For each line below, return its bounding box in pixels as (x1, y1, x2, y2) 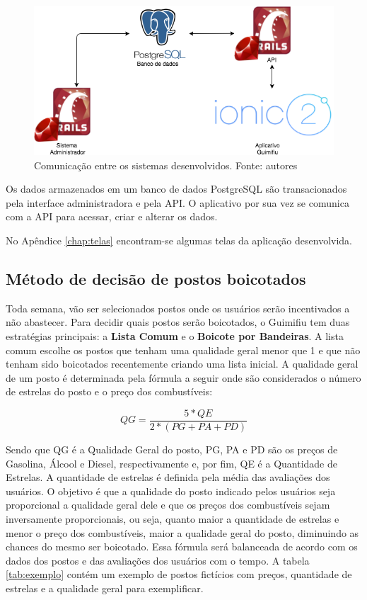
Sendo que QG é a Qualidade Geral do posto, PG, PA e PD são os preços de (6, 441, 338, 456)
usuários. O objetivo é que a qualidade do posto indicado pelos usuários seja (6, 483, 336, 498)
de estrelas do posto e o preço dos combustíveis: (6, 384, 213, 399)
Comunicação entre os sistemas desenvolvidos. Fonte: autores (34, 157, 298, 172)
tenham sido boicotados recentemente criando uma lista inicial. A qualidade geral (6, 356, 359, 371)
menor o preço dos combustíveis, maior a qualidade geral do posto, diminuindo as (6, 525, 359, 540)
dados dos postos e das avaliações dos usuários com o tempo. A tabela (6, 553, 310, 567)
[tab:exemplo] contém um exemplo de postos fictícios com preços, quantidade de (6, 567, 352, 582)
